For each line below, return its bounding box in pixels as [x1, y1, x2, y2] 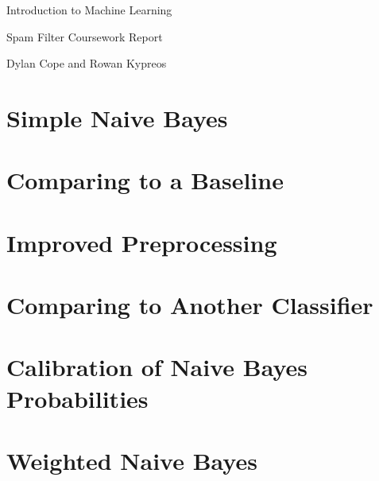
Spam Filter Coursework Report [6, 28, 163, 45]
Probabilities [6, 382, 149, 414]
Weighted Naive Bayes [6, 444, 257, 477]
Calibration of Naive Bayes [6, 351, 308, 383]
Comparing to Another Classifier [6, 289, 373, 321]
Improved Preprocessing [6, 226, 277, 258]
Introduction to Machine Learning [6, 2, 172, 17]
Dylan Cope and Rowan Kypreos [6, 55, 167, 72]
